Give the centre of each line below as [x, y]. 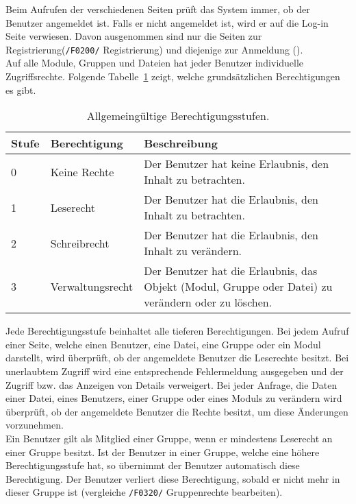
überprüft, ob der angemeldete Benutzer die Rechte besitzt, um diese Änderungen [177, 411]
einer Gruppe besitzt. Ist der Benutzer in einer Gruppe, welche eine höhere [163, 452]
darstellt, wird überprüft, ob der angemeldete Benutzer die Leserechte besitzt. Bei [177, 358]
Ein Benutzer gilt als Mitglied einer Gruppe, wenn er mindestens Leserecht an [169, 438]
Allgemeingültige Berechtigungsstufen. [178, 116]
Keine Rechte [82, 171]
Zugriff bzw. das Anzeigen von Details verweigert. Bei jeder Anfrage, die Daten [171, 384]
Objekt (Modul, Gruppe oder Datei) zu [238, 287]
